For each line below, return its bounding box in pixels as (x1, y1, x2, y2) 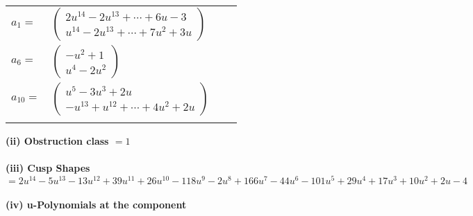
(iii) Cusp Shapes (6, 161, 90, 175)
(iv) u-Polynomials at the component (6, 197, 187, 212)
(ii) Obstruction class (6, 134, 109, 147)
